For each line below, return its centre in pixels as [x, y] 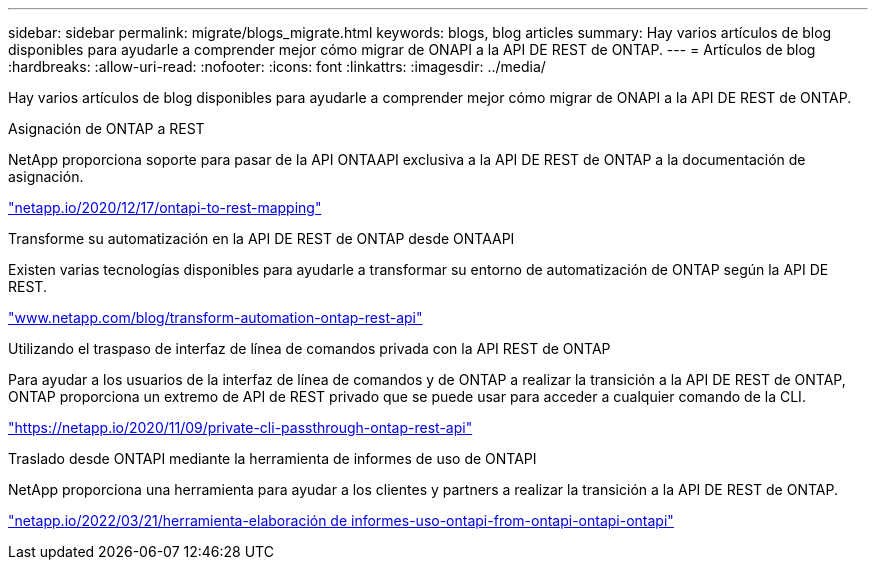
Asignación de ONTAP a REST [106, 128]
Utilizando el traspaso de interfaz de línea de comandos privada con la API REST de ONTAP [309, 348]
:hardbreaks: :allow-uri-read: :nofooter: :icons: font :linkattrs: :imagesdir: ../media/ [277, 66]
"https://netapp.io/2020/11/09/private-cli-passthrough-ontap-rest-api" [240, 427]
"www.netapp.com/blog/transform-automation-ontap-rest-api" [215, 317]
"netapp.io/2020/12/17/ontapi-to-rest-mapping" [165, 207]
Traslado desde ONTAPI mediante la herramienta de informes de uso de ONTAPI [272, 458]
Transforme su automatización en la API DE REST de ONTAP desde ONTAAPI [261, 238]
